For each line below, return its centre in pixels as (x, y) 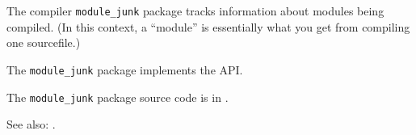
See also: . (31, 124)
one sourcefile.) (44, 42)
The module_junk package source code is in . (118, 97)
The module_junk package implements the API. (125, 69)
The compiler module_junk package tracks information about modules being (195, 11)
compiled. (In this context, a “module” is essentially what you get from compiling (208, 26)
